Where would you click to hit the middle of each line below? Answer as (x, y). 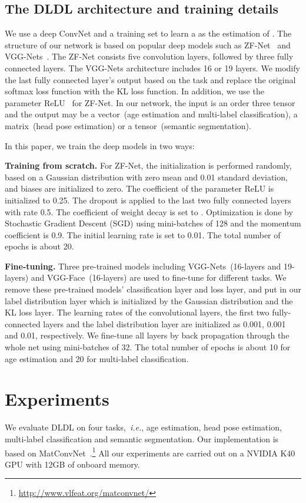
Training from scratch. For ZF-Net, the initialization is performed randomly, (148, 165)
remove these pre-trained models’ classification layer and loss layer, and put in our (153, 289)
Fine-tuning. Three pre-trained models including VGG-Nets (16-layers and (143, 266)
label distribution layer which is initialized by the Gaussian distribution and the (149, 300)
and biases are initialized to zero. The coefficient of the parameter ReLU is (139, 188)
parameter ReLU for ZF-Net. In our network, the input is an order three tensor (150, 102)
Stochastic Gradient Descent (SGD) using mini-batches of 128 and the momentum (153, 223)
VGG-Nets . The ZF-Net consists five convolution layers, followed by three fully (149, 56)
